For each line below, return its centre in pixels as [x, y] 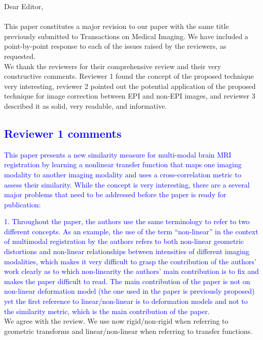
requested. [20, 56]
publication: [23, 204]
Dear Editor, [24, 6]
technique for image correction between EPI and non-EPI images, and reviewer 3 [130, 96]
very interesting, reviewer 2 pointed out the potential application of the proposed [130, 86]
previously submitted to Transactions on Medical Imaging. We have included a [126, 36]
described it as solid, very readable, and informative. [86, 105]
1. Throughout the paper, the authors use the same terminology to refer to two [127, 221]
